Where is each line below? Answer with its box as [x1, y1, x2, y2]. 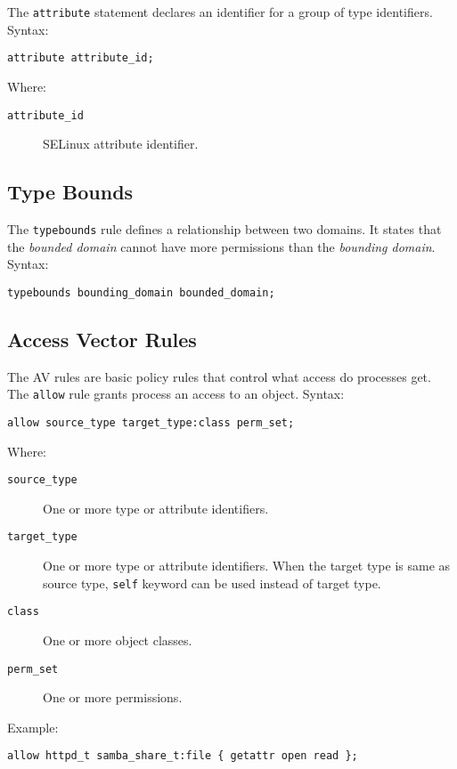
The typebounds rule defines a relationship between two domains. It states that [7, 219, 442, 238]
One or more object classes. [43, 630, 192, 649]
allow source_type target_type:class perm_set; [7, 416, 295, 429]
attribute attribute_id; [7, 52, 154, 65]
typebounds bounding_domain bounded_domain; [7, 286, 275, 299]
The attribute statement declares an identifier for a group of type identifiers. [7, 3, 433, 20]
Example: [7, 717, 59, 736]
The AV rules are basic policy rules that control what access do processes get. [7, 367, 431, 385]
